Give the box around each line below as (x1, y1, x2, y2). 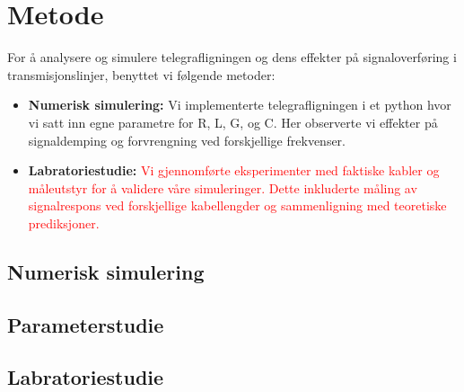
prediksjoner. (28, 213, 100, 232)
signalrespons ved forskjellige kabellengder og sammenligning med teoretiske (28, 196, 447, 215)
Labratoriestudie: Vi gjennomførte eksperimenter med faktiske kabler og (28, 161, 440, 180)
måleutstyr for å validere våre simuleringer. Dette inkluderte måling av (28, 178, 417, 197)
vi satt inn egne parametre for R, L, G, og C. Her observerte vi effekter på (28, 112, 438, 131)
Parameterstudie (7, 310, 164, 338)
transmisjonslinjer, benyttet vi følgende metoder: (7, 65, 276, 84)
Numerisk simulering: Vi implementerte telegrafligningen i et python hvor (28, 95, 451, 114)
